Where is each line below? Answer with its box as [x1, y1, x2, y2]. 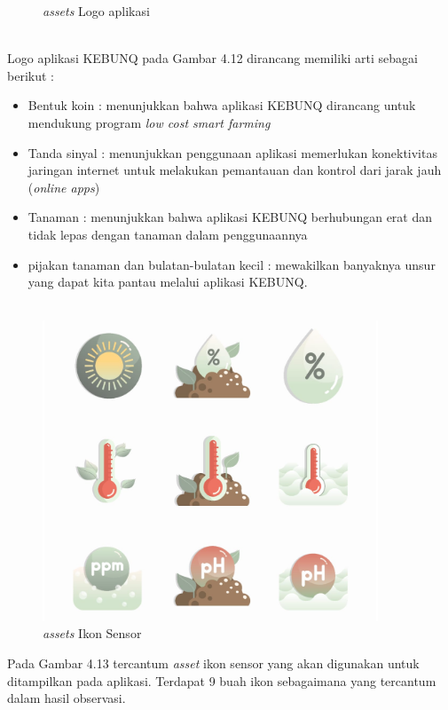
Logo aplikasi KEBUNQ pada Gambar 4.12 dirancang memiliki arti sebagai [7, 49, 418, 67]
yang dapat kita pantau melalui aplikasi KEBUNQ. [28, 272, 308, 291]
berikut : [7, 66, 54, 84]
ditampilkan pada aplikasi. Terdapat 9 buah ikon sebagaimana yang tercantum [7, 671, 436, 690]
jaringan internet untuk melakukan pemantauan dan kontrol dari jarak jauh [28, 161, 442, 179]
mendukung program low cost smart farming [28, 113, 271, 131]
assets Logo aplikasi [43, 2, 150, 20]
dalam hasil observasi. [7, 689, 126, 707]
